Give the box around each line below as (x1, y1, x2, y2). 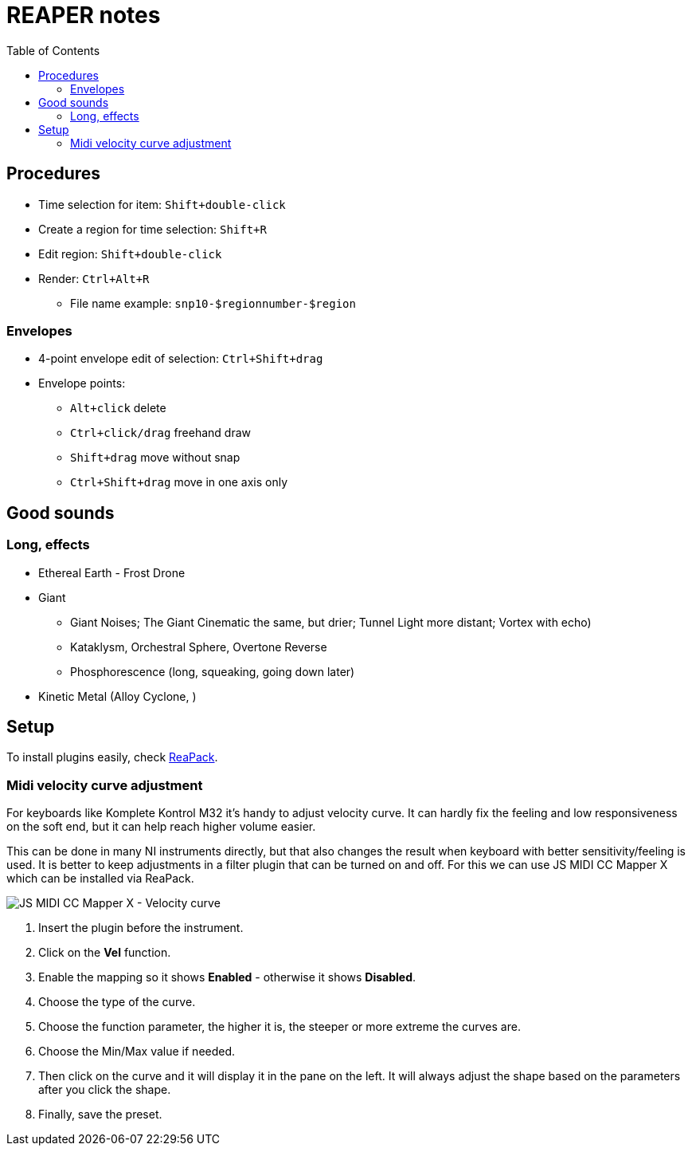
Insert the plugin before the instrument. (38, 921, 244, 935)
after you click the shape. (38, 1083, 171, 1097)
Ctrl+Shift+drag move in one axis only (70, 475, 288, 490)
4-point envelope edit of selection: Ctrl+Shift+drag (38, 352, 323, 366)
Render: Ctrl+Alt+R (38, 271, 150, 285)
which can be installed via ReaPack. (6, 871, 194, 886)
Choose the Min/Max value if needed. (38, 1044, 236, 1059)
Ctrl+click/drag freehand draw (70, 426, 252, 440)
